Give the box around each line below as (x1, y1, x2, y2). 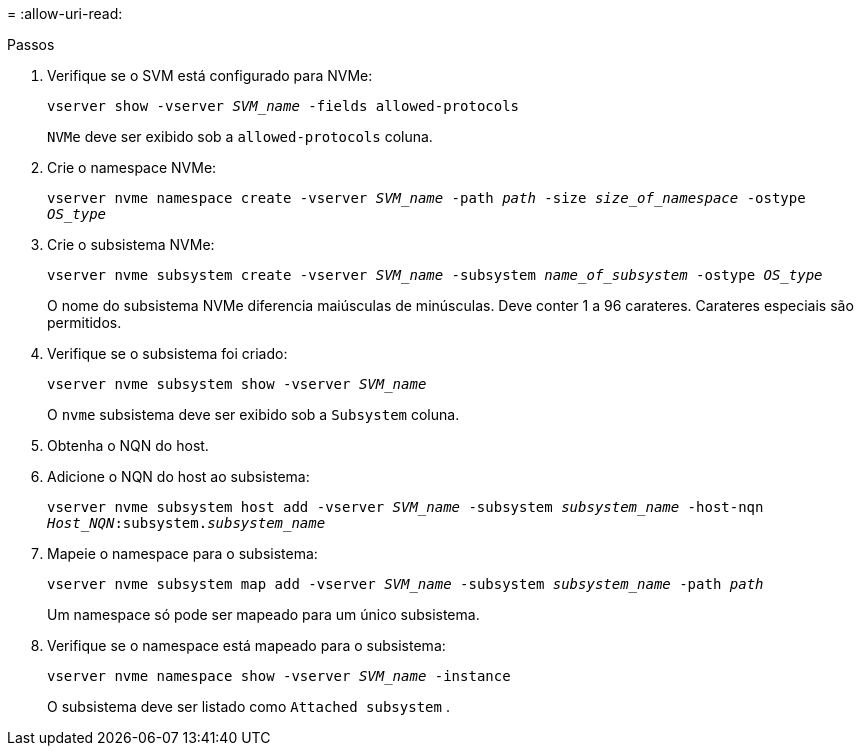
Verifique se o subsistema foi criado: (47, 345, 288, 362)
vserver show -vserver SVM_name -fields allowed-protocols (47, 98, 520, 114)
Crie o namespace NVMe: (47, 159, 217, 176)
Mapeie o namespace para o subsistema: (47, 545, 318, 562)
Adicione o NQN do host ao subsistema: (47, 468, 310, 485)
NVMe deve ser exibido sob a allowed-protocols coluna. (47, 128, 433, 145)
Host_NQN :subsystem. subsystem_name (47, 515, 326, 531)
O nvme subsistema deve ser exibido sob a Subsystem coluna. (47, 406, 460, 423)
